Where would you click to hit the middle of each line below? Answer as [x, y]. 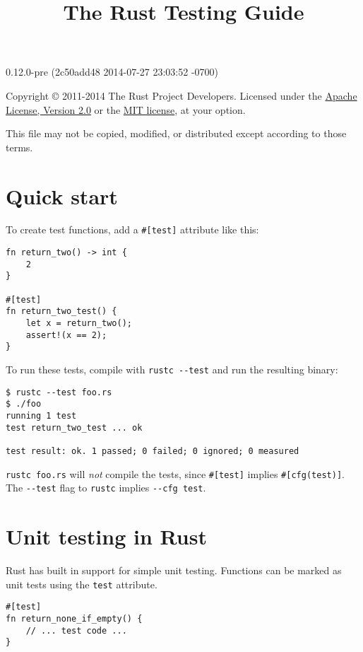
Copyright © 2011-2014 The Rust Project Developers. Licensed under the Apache [181, 95]
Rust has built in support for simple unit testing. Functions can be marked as [174, 570]
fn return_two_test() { [61, 312]
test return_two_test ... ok [74, 427]
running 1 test [41, 416]
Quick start [62, 196]
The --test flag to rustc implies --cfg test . [106, 488]
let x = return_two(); [79, 324]
